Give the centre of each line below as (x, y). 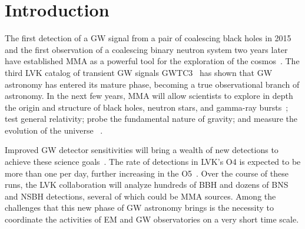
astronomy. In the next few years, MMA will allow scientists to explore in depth (149, 96)
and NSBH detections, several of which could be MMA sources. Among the (140, 196)
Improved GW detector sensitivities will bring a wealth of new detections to (142, 150)
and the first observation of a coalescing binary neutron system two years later (146, 49)
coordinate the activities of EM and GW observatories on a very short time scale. (152, 219)
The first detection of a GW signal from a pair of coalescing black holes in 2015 (148, 38)
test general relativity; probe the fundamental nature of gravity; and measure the (151, 119)
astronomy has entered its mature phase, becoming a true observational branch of (152, 84)
